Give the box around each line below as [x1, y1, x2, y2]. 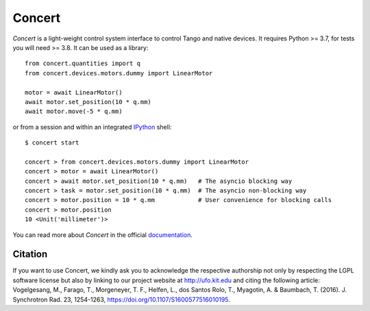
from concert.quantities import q [25, 60, 140, 68]
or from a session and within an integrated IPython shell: [12, 123, 172, 131]
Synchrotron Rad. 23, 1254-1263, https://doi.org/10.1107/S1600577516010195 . [12, 295, 231, 303]
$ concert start [25, 139, 79, 147]
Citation [12, 249, 48, 260]
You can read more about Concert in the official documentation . [12, 230, 193, 239]
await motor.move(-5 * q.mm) [25, 108, 123, 116]
